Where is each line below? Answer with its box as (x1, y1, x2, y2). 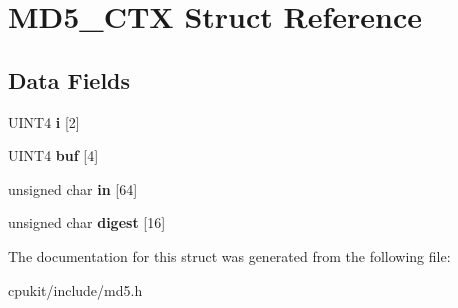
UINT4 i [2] (8, 111, 80, 132)
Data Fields (8, 64, 131, 95)
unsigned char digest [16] (8, 212, 166, 233)
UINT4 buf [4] (8, 145, 99, 166)
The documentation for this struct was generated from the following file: (8, 245, 451, 266)
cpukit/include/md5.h (8, 279, 143, 300)
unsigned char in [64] (8, 178, 138, 199)
